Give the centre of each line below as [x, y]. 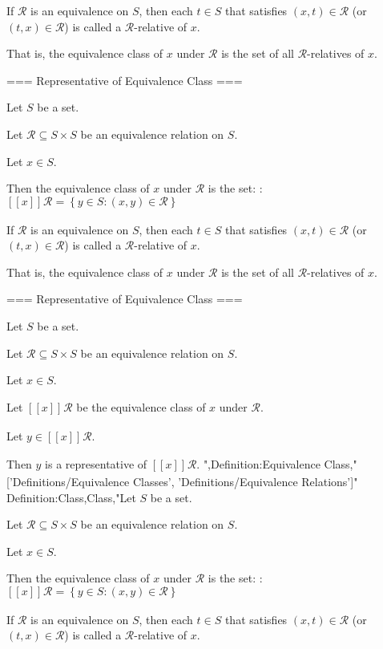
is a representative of [96, 464]
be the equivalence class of [141, 406]
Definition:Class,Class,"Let [71, 497]
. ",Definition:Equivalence [258, 464]
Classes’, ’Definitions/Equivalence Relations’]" [245, 482]
